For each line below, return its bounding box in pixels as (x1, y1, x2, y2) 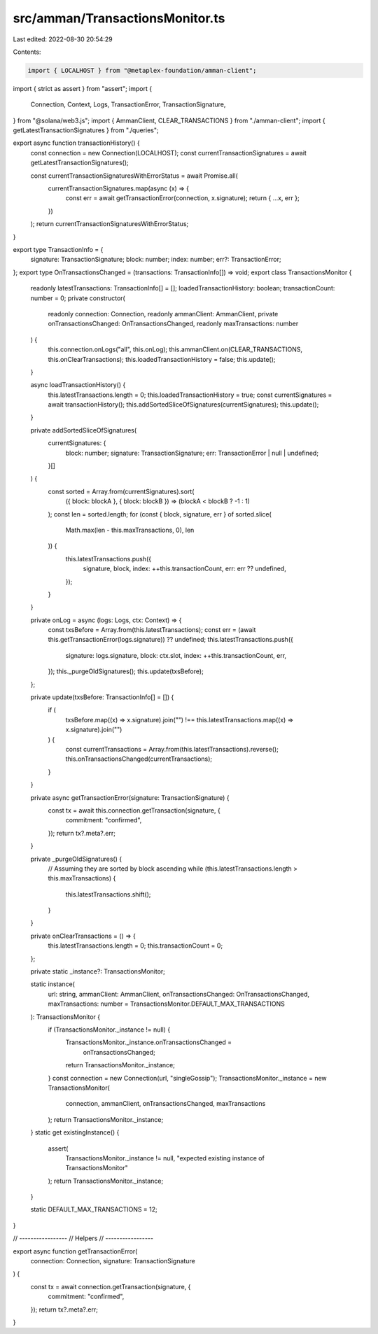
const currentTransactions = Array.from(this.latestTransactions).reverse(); (65, 745, 279, 753)
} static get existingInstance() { (30, 1128, 120, 1137)
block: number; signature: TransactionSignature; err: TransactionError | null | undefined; (65, 449, 318, 457)
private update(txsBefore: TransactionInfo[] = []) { (30, 693, 174, 701)
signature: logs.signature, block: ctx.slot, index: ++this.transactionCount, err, (65, 651, 287, 659)
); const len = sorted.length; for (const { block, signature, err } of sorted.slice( (48, 510, 272, 518)
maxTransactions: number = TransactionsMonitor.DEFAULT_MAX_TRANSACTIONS (48, 999, 285, 1008)
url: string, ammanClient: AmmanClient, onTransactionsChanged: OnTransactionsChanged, (48, 990, 310, 998)
